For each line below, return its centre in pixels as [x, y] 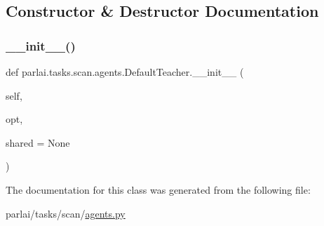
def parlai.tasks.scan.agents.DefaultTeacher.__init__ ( [125, 72]
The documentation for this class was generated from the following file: [158, 189]
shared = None [38, 142]
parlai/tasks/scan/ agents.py [66, 213]
